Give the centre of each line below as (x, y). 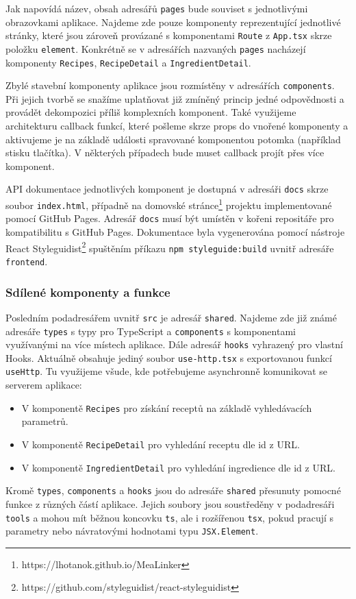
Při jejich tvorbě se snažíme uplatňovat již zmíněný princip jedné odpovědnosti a (175, 98)
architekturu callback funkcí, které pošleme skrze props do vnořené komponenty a (177, 126)
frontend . (27, 261)
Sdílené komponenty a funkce (88, 292)
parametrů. (45, 421)
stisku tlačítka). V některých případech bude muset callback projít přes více (165, 152)
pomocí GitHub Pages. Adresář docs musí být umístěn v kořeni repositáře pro (170, 218)
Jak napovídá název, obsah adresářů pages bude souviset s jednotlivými (157, 8)
